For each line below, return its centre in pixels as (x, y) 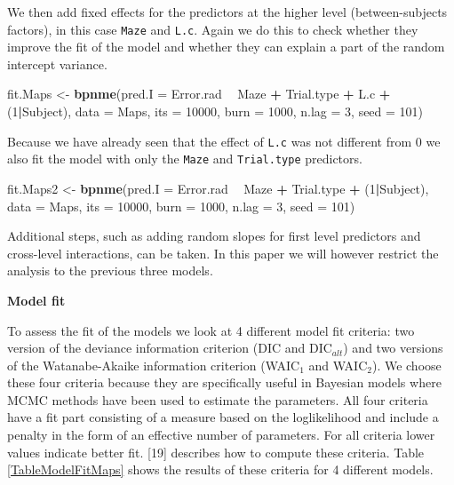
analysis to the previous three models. (110, 270)
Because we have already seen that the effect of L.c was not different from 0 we (224, 141)
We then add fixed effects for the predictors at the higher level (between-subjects (227, 12)
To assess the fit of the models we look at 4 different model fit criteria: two (211, 330)
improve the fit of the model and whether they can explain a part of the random (226, 47)
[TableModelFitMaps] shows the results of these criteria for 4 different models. (220, 469)
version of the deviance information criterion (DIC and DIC (170, 348)
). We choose (406, 365)
